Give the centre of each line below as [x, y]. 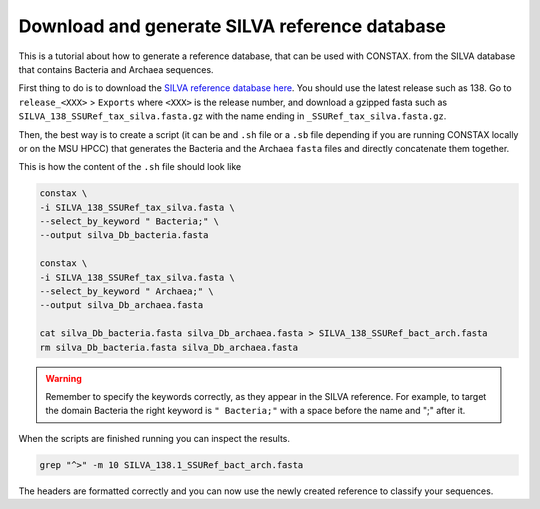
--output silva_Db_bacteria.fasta [124, 235]
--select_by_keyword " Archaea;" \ [126, 291]
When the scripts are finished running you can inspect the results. [154, 438]
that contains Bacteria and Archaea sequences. [116, 69]
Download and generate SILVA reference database [232, 26]
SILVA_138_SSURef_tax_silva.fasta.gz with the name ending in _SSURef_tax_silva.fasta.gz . [232, 116]
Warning [63, 378]
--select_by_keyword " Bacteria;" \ [129, 221]
